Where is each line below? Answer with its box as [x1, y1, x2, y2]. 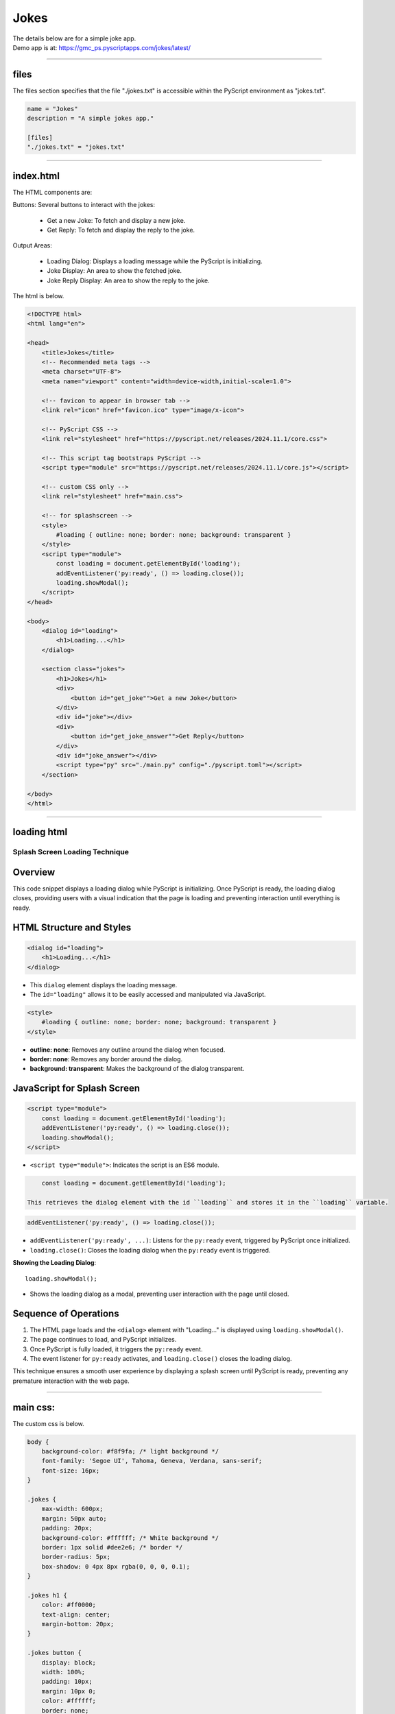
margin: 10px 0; [41, 1687, 96, 1695]
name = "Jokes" [27, 105, 78, 112]
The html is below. [12, 292, 64, 300]
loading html [12, 826, 68, 838]
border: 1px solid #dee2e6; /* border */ [41, 1543, 183, 1551]
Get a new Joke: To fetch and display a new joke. [47, 216, 186, 224]
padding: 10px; [41, 1678, 93, 1686]
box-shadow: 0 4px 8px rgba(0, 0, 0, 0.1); [41, 1562, 190, 1570]
